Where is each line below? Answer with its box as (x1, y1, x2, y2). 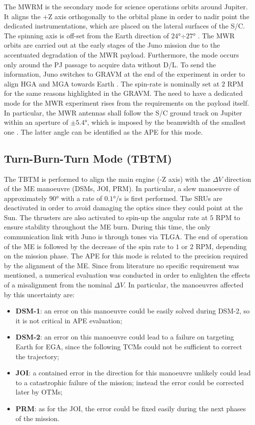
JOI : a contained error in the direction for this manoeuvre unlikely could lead (15, 368, 251, 378)
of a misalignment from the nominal (4, 280, 112, 290)
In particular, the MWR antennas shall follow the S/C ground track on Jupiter (4, 107, 242, 117)
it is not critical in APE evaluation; (15, 315, 122, 325)
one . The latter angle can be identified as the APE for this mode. (4, 126, 203, 137)
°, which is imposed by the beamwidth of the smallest (85, 117, 246, 127)
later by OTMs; (15, 387, 63, 397)
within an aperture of (4, 117, 68, 127)
